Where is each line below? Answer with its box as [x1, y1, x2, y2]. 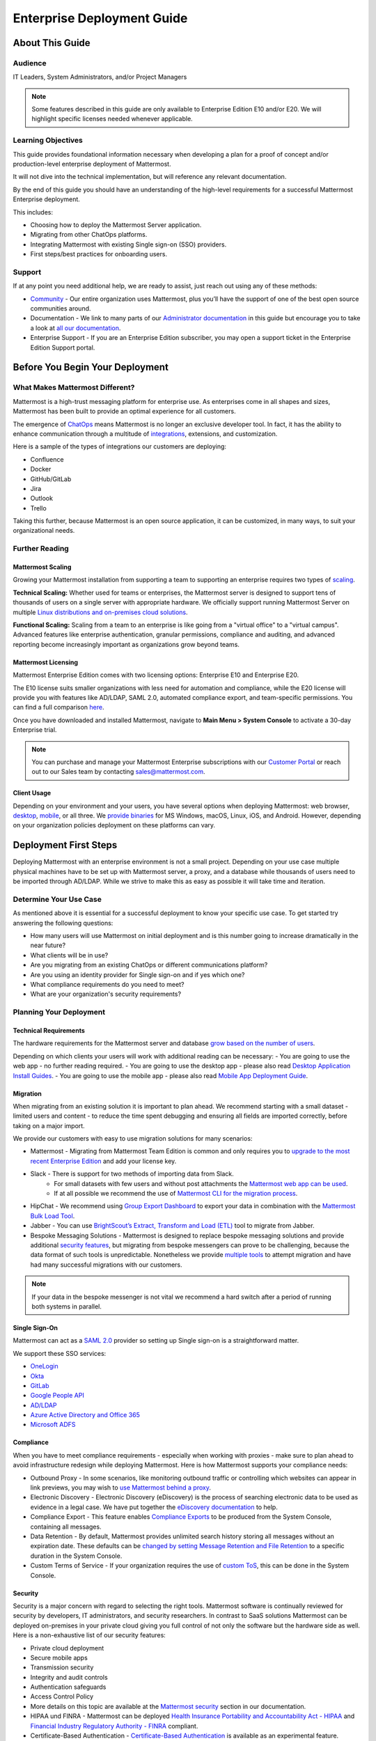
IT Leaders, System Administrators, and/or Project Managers [13, 73, 187, 81]
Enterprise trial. [13, 726, 57, 734]
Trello [30, 503, 47, 512]
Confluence [30, 455, 64, 463]
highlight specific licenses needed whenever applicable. [31, 115, 193, 123]
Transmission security [30, 1663, 94, 1671]
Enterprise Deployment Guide [13, 10, 188, 26]
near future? [30, 941, 66, 950]
